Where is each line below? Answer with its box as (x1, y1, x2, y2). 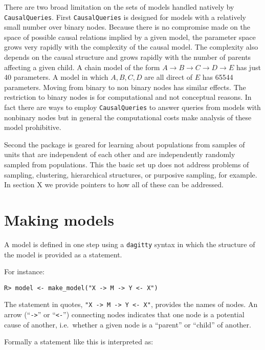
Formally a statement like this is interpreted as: (4, 336, 153, 347)
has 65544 (202, 72, 233, 82)
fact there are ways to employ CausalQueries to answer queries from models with (4, 102, 261, 112)
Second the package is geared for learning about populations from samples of (4, 139, 245, 149)
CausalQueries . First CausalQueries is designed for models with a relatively (4, 11, 246, 22)
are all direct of (144, 72, 193, 82)
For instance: (4, 266, 45, 277)
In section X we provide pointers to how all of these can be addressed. (4, 179, 224, 190)
